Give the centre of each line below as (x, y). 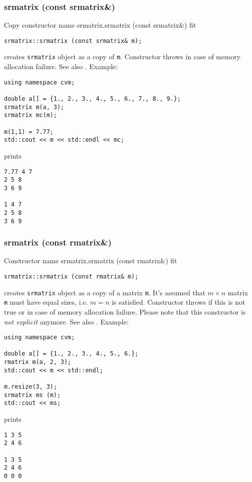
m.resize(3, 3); (31, 387)
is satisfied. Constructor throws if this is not (178, 302)
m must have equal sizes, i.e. (46, 302)
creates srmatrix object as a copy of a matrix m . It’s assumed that (105, 292)
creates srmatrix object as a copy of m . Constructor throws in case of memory (122, 57)
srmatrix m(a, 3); (34, 107)
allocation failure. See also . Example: (61, 66)
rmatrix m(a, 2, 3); (38, 362)
